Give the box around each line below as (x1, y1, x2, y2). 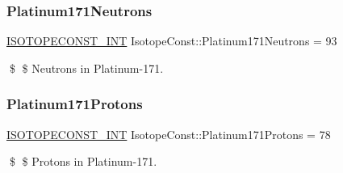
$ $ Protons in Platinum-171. (9, 153, 157, 170)
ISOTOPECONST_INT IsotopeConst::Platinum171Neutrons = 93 (6, 32, 337, 49)
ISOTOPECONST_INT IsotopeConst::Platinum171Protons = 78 (6, 125, 331, 142)
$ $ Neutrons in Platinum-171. (9, 59, 164, 76)
